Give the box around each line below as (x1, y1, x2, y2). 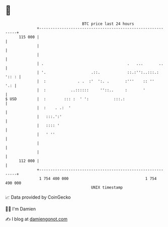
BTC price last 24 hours (82, 21, 135, 26)
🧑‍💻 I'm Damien (5, 206, 36, 212)
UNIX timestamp (91, 185, 123, 190)
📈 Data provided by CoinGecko (5, 194, 71, 200)
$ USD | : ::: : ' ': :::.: (5, 96, 125, 102)
